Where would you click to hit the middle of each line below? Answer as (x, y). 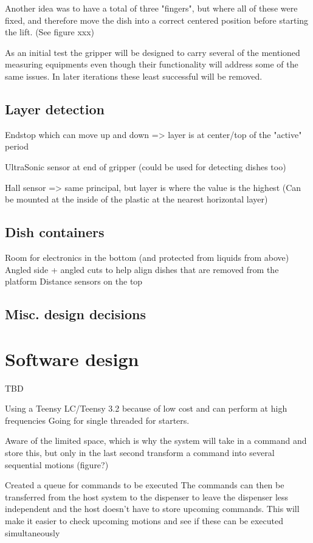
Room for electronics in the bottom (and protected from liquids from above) (147, 257)
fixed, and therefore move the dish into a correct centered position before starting (157, 20)
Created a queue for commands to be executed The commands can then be (145, 485)
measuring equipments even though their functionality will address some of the (152, 64)
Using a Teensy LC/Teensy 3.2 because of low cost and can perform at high (146, 408)
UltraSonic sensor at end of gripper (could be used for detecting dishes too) (146, 166)
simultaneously (33, 532)
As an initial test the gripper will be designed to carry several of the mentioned (153, 52)
